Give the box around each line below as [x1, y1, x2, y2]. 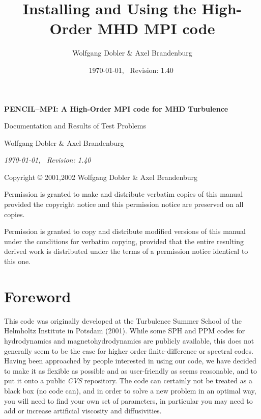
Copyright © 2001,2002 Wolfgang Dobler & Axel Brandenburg [4, 171, 197, 182]
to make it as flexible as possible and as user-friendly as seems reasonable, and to [4, 365, 257, 376]
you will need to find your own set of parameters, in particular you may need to [4, 395, 253, 406]
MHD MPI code [97, 18, 215, 39]
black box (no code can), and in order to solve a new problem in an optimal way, [4, 385, 256, 396]
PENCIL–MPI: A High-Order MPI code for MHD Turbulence [4, 103, 228, 114]
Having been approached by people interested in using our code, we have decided [4, 355, 256, 366]
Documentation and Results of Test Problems [4, 120, 146, 131]
